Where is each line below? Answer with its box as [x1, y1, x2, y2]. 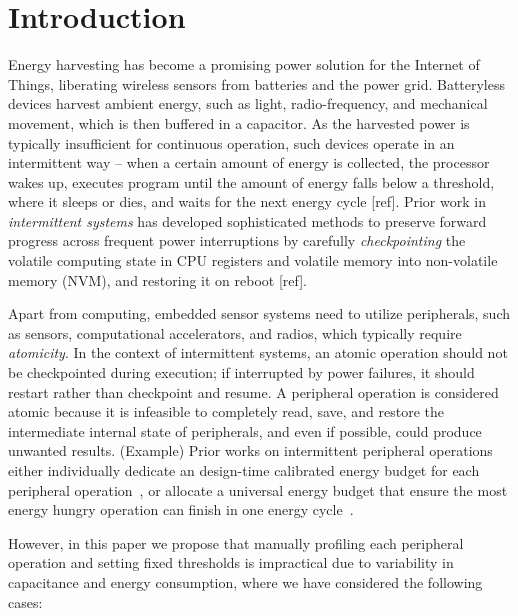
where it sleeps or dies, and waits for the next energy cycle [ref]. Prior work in [8, 191, 486, 212]
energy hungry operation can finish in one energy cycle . [8, 499, 354, 520]
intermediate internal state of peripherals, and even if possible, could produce [8, 420, 482, 441]
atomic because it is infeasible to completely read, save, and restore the [8, 401, 445, 422]
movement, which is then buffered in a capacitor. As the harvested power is [8, 112, 470, 133]
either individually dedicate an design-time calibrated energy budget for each [8, 460, 480, 480]
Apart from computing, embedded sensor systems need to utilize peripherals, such [8, 303, 510, 324]
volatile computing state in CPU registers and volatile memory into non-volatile [8, 250, 498, 271]
